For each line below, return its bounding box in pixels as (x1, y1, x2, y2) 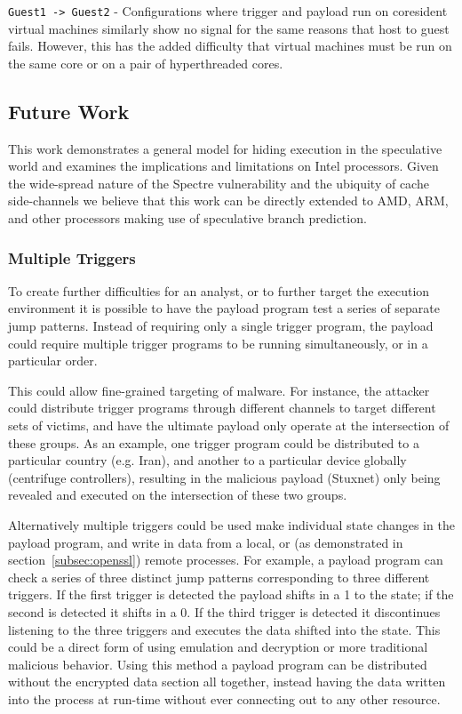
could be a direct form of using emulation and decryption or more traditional (8, 638, 428, 656)
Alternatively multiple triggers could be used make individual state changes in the (8, 515, 455, 533)
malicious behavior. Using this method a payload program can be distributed (8, 654, 427, 673)
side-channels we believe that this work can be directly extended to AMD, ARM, (8, 191, 449, 210)
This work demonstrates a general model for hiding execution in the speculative (8, 139, 442, 157)
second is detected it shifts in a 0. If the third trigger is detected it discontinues (8, 602, 441, 621)
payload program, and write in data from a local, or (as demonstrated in (8, 533, 403, 551)
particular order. (8, 351, 98, 370)
